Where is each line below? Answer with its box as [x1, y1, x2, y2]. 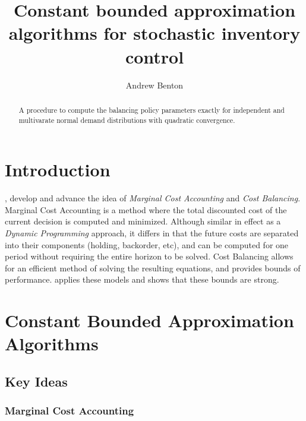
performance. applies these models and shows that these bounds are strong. [5, 273, 279, 286]
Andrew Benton [125, 78, 184, 91]
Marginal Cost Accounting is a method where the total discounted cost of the [5, 203, 287, 216]
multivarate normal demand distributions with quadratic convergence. [18, 115, 235, 125]
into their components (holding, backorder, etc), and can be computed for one [5, 238, 289, 251]
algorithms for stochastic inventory [8, 21, 301, 45]
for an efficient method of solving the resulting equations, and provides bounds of [5, 261, 301, 274]
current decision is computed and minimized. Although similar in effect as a [5, 215, 281, 227]
